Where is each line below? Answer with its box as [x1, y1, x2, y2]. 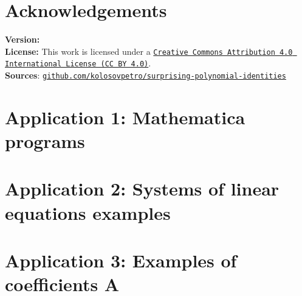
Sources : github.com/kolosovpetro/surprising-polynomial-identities [5, 69, 286, 82]
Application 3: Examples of [5, 248, 237, 272]
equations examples [5, 200, 171, 225]
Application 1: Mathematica [5, 104, 245, 129]
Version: [5, 33, 40, 46]
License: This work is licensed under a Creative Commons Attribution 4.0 [5, 44, 293, 57]
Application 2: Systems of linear [5, 176, 280, 201]
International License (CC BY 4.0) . [5, 57, 151, 69]
